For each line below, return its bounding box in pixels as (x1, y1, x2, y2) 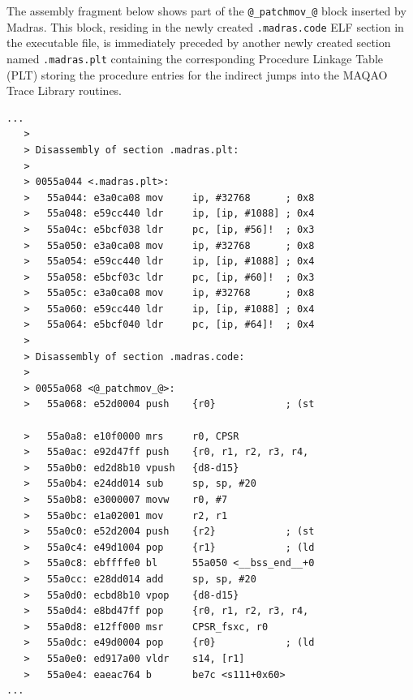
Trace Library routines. (6, 82, 123, 99)
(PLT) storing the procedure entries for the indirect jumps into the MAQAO (6, 66, 388, 83)
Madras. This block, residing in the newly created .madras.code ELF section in (6, 18, 404, 35)
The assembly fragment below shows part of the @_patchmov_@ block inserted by (6, 2, 407, 19)
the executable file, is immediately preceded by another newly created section (6, 34, 391, 51)
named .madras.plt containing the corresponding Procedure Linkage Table (6, 49, 384, 67)
